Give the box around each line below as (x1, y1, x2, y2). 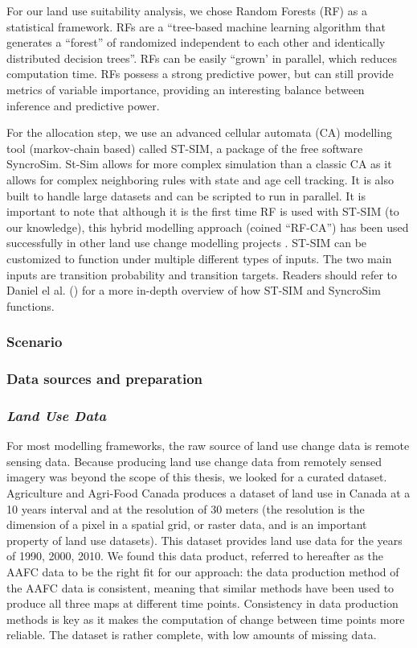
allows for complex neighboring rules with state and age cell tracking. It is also (6, 171, 394, 188)
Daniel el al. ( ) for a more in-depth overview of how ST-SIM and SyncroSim (6, 282, 381, 299)
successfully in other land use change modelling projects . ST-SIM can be (6, 234, 367, 251)
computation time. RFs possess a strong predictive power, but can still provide (6, 65, 394, 82)
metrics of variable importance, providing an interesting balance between (6, 80, 365, 97)
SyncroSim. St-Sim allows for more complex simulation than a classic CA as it (6, 155, 392, 172)
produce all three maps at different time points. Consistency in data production (6, 595, 399, 612)
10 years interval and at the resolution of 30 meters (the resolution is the (6, 500, 365, 517)
